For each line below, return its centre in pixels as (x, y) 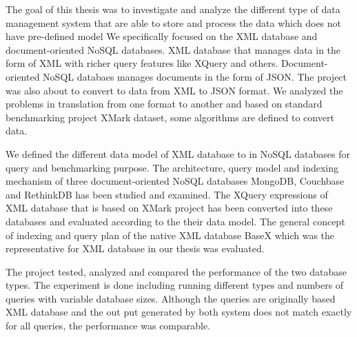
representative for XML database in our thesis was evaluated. (135, 248)
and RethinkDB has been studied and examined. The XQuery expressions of (167, 194)
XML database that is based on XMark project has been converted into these (169, 208)
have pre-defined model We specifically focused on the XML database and (162, 36)
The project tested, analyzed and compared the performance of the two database (176, 271)
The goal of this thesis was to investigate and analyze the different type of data (173, 9)
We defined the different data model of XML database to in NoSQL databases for (178, 153)
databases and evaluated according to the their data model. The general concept (175, 221)
